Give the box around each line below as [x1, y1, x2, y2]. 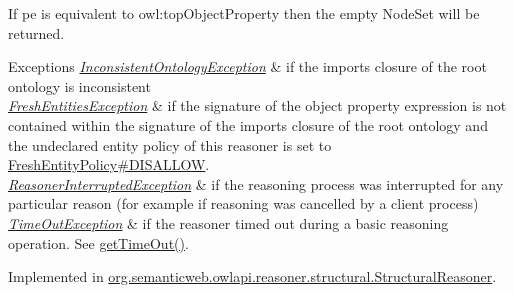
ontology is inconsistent [8, 75, 151, 96]
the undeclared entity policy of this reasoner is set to [8, 134, 332, 155]
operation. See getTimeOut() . [8, 232, 189, 253]
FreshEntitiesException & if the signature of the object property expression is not [8, 95, 507, 116]
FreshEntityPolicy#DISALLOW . [8, 154, 210, 175]
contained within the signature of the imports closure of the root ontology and [8, 114, 488, 135]
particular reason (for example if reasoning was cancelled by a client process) [8, 193, 479, 214]
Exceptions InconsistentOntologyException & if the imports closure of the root [8, 56, 487, 77]
